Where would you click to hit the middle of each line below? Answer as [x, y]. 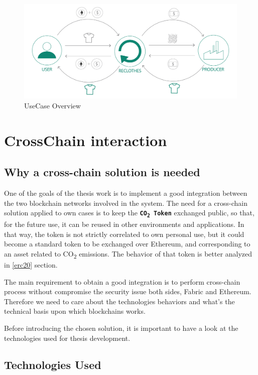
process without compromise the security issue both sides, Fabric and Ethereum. [128, 291]
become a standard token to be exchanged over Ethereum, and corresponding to [127, 244]
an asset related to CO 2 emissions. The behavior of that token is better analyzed [128, 254]
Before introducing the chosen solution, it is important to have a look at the [121, 328]
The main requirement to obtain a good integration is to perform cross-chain [122, 281]
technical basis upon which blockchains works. [75, 311]
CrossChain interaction [86, 140]
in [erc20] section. [31, 264]
